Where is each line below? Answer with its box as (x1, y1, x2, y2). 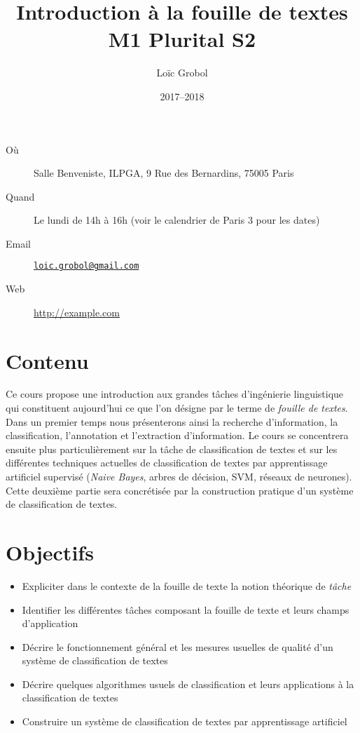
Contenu (6, 346, 89, 375)
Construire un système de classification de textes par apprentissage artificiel (22, 714, 347, 729)
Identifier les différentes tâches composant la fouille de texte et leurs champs (22, 602, 349, 617)
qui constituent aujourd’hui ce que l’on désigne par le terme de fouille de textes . (6, 401, 348, 415)
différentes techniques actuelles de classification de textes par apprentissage (6, 455, 328, 470)
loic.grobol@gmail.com (34, 261, 139, 271)
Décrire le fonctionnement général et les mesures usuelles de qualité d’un (22, 639, 333, 654)
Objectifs (6, 537, 94, 566)
